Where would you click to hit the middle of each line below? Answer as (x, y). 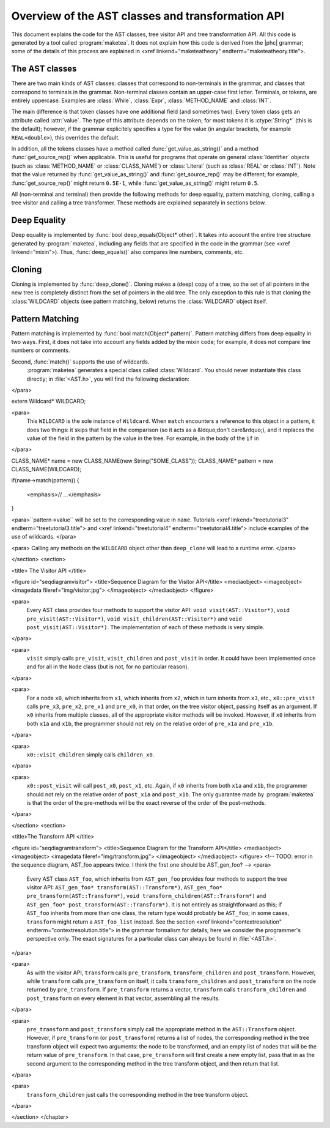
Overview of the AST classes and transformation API (148, 16)
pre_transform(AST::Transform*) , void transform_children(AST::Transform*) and (146, 896)
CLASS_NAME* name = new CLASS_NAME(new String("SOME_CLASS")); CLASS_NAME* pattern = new (142, 461)
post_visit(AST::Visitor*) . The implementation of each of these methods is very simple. (146, 627)
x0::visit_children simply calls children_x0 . (90, 755)
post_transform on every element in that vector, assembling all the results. (123, 998)
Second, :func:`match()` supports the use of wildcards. (80, 362)
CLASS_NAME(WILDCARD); (46, 469)
